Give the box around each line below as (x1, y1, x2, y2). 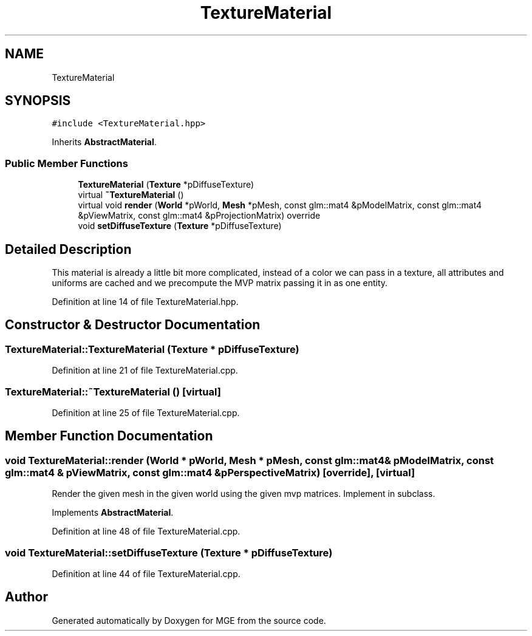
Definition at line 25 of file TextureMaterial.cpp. (52, 408, 240, 418)
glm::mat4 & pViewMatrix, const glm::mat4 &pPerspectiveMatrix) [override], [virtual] (5, 466, 415, 479)
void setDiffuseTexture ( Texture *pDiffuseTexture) (78, 221, 282, 231)
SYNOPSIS (5, 93, 71, 109)
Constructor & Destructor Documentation (5, 317, 261, 333)
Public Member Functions (5, 157, 128, 169)
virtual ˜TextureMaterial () (78, 190, 184, 200)
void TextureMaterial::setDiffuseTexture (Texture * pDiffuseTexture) (5, 546, 333, 559)
